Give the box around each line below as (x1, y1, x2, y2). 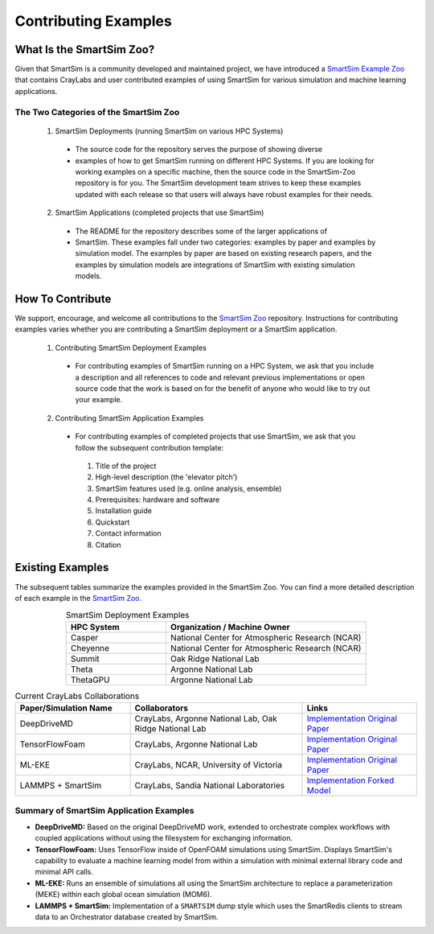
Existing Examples (14, 561, 109, 574)
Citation (95, 540, 121, 549)
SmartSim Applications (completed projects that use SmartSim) (55, 208, 264, 217)
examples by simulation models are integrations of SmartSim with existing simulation (75, 260, 355, 270)
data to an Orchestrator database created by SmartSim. (35, 911, 219, 921)
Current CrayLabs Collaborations (14, 690, 140, 702)
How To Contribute (14, 292, 112, 306)
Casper (70, 632, 99, 643)
